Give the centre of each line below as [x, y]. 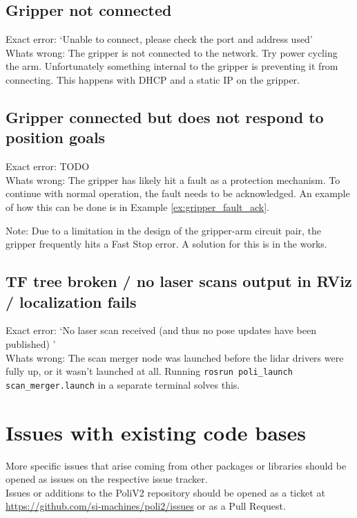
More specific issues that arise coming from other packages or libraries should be [176, 465]
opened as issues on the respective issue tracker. [107, 479]
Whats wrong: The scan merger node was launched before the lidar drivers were [175, 357]
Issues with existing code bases [156, 432]
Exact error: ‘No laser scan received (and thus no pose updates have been [161, 330]
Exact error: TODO [48, 166]
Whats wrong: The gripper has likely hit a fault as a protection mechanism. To [173, 179]
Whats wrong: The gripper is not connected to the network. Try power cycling [172, 52]
